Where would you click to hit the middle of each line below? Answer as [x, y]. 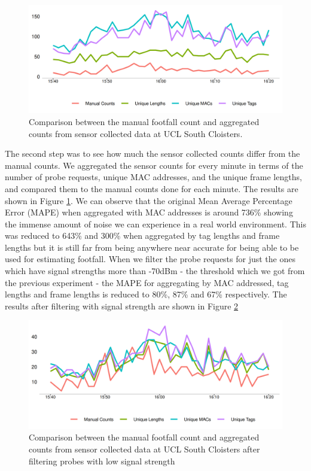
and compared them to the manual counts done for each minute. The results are [152, 188]
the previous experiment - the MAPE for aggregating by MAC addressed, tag [147, 282]
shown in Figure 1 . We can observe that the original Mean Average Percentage [149, 200]
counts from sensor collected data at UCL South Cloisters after [144, 449]
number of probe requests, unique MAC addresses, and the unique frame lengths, [153, 177]
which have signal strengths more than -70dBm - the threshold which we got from [155, 271]
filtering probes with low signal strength [102, 461]
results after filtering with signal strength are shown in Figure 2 [122, 306]
